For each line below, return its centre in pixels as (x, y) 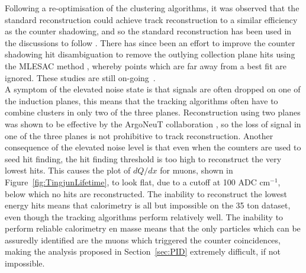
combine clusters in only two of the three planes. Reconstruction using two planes (153, 112)
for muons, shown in (197, 170)
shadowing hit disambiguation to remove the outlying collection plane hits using (150, 54)
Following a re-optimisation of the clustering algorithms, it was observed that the (152, 8)
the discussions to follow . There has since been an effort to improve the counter (150, 42)
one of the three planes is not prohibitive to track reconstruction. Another (139, 135)
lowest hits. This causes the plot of (68, 170)
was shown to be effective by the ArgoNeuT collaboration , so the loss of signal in (153, 123)
